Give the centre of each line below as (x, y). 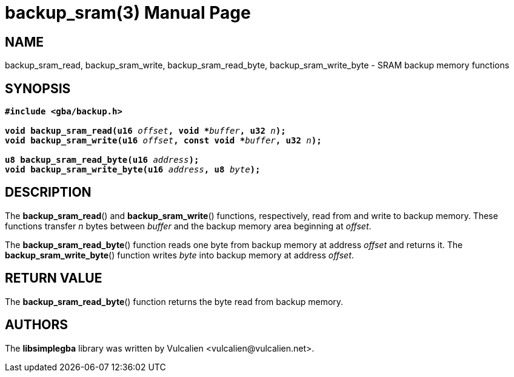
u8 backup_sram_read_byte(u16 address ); (102, 160)
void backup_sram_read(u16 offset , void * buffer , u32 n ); (145, 131)
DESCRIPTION (48, 192)
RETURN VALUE (54, 278)
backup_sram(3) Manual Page (128, 13)
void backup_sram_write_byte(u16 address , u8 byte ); (133, 170)
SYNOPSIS (38, 88)
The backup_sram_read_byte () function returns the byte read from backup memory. (174, 301)
